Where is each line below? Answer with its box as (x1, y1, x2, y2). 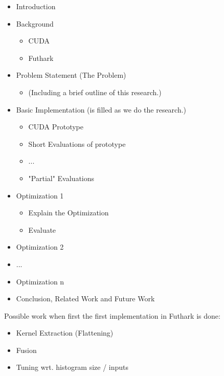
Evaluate (28, 224, 56, 235)
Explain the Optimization (28, 207, 109, 218)
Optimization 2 (16, 241, 64, 252)
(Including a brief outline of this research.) (28, 86, 162, 97)
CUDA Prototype (28, 121, 83, 132)
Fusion (16, 344, 37, 355)
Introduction (16, 1, 56, 11)
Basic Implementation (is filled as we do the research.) (16, 104, 187, 115)
